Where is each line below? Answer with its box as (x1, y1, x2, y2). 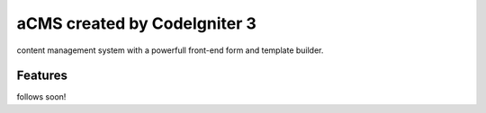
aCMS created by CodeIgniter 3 (16, 13, 256, 33)
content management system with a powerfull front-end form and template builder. (16, 45, 324, 56)
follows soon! (16, 91, 67, 102)
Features (16, 68, 67, 83)
